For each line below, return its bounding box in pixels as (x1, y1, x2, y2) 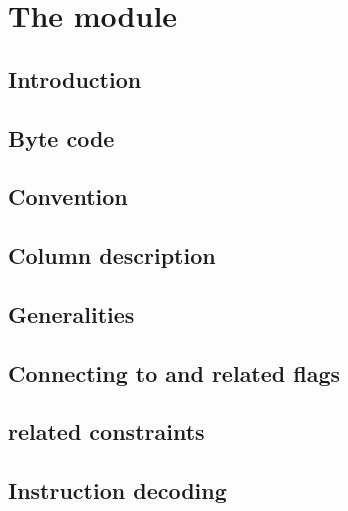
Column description (8, 240, 216, 271)
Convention (8, 181, 128, 212)
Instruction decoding (8, 475, 227, 506)
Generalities (8, 298, 135, 329)
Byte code (8, 122, 115, 153)
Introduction (8, 63, 142, 94)
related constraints (8, 416, 205, 447)
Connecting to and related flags (8, 357, 341, 388)
